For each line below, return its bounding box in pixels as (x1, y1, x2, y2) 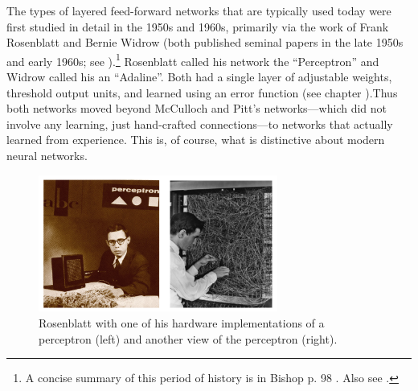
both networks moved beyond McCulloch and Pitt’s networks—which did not (6, 100, 387, 117)
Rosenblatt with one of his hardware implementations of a (39, 315, 325, 331)
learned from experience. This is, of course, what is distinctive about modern (6, 131, 385, 148)
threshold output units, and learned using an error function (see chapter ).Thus (6, 84, 398, 101)
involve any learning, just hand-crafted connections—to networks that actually (6, 115, 393, 132)
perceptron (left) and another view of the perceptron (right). (39, 330, 338, 347)
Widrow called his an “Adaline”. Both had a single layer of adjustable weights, (6, 68, 392, 85)
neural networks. (6, 147, 88, 163)
